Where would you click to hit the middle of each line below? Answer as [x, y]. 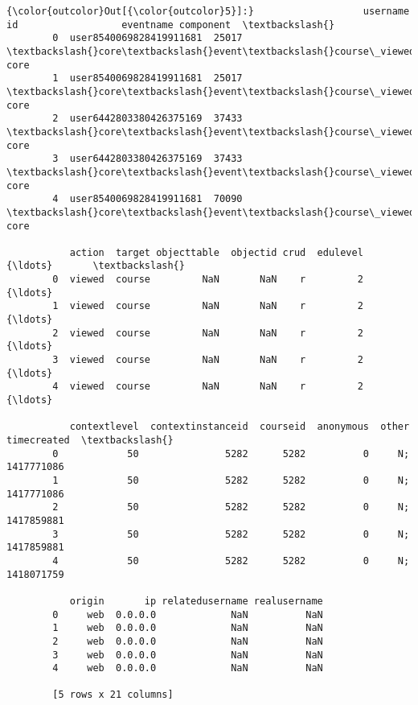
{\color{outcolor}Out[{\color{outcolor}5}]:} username [208, 11]
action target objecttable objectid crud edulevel [216, 252]
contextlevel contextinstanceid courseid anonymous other [240, 427]
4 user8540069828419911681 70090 [148, 199]
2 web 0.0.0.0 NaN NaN [188, 641]
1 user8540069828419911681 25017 [148, 78]
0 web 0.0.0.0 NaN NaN [188, 614]
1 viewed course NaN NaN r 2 [208, 306]
